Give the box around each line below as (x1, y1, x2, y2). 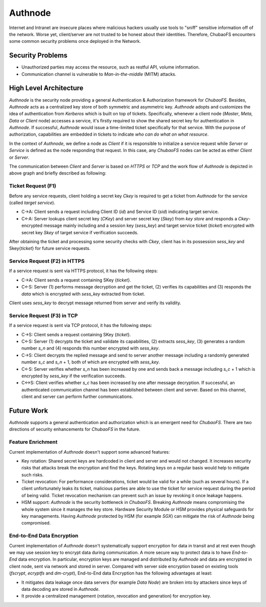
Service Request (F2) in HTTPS (9, 258, 85, 265)
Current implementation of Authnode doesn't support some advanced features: (9, 449, 170, 455)
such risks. (21, 471, 44, 478)
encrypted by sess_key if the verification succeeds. (21, 373, 126, 379)
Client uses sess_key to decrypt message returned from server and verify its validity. (9, 300, 182, 306)
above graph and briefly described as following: (9, 170, 106, 176)
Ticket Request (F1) (9, 182, 57, 189)
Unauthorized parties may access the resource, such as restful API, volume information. (21, 64, 200, 70)
